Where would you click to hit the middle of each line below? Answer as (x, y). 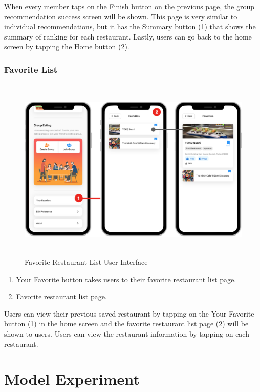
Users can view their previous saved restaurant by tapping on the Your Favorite (129, 313)
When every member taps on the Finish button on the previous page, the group (129, 6)
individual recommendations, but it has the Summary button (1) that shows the (130, 26)
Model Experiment (72, 379)
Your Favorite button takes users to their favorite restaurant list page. (126, 279)
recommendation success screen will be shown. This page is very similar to (121, 16)
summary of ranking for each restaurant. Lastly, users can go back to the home (128, 36)
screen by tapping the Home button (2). (67, 46)
